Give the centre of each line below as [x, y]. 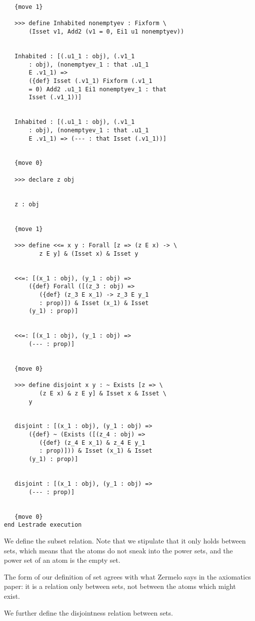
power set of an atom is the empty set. [62, 560]
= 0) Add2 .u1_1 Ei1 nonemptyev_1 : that [98, 89]
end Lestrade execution [43, 525]
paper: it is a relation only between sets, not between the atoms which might [120, 586]
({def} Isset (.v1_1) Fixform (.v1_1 [91, 81]
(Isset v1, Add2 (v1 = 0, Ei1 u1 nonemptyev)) [107, 31]
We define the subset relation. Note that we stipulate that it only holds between [125, 541]
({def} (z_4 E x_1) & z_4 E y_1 [92, 443]
